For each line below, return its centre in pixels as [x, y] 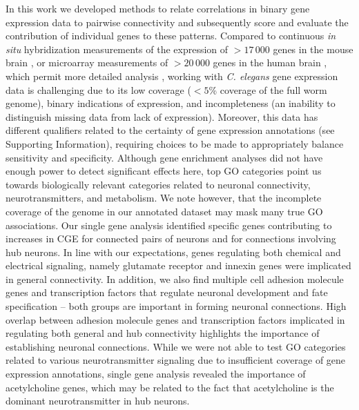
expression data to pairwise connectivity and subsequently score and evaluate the [177, 22]
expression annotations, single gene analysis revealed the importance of [156, 374]
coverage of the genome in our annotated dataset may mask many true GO [164, 211]
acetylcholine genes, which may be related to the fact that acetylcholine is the [170, 387]
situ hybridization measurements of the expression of [117, 49]
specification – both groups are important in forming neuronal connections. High [176, 306]
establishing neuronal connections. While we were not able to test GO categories [176, 346]
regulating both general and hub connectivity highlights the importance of [163, 333]
